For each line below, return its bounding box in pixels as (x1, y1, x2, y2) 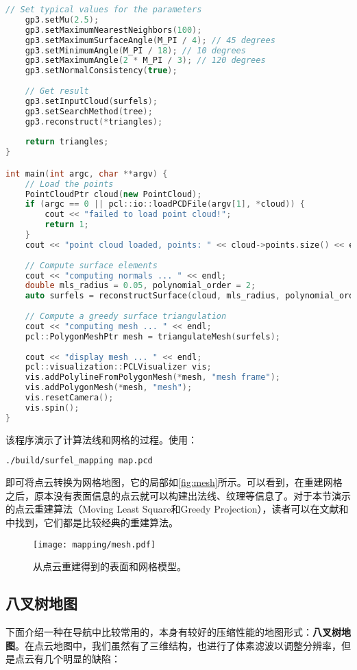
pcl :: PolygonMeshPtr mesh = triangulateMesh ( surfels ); (25, 331, 280, 342)
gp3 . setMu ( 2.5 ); (25, 14, 99, 25)
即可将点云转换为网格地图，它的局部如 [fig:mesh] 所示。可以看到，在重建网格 (5, 475, 343, 489)
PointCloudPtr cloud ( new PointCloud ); (25, 189, 202, 199)
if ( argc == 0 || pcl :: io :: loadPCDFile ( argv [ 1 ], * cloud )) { (25, 199, 305, 209)
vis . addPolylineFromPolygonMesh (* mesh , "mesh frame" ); (25, 372, 280, 383)
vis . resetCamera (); (25, 393, 114, 403)
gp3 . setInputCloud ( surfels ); (25, 96, 158, 106)
